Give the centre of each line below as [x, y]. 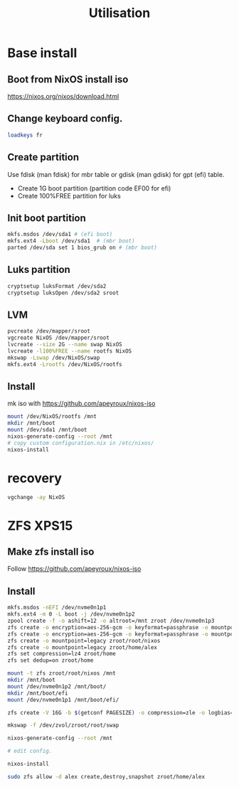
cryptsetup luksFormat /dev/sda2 [57, 286]
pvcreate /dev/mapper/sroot [49, 331]
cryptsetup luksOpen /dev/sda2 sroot [63, 293]
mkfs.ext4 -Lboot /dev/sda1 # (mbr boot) [71, 241]
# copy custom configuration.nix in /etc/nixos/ [81, 443]
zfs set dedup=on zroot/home [51, 660]
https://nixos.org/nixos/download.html [63, 96]
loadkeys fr [25, 135]
